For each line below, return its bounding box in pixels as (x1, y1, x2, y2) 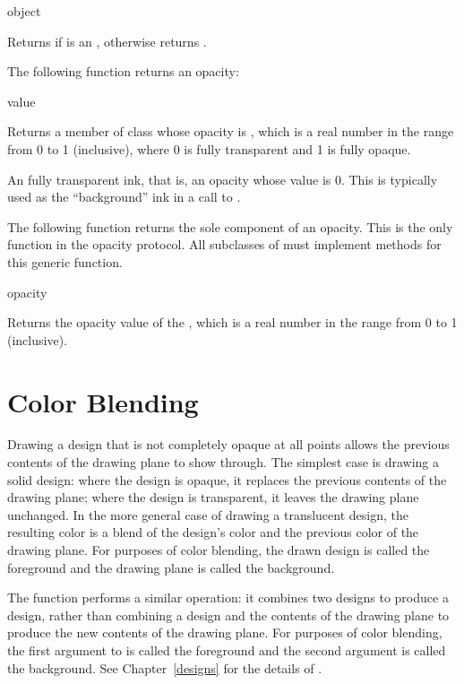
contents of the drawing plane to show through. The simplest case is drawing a (7, 453, 439, 472)
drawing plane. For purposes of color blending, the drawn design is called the (7, 541, 430, 558)
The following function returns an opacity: (7, 62, 239, 81)
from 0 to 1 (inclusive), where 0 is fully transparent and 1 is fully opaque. (7, 139, 411, 158)
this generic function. (7, 252, 123, 271)
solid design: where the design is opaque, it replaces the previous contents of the (7, 470, 447, 489)
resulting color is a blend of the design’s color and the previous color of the (7, 523, 419, 541)
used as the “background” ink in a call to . (7, 187, 241, 206)
